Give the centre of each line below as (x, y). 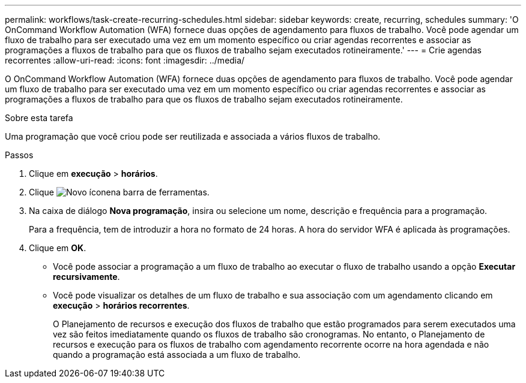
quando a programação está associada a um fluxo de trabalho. (177, 355)
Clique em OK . (58, 248)
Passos (19, 155)
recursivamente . (86, 277)
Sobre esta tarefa (39, 118)
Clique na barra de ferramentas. (119, 192)
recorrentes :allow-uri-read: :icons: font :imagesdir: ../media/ (125, 60)
